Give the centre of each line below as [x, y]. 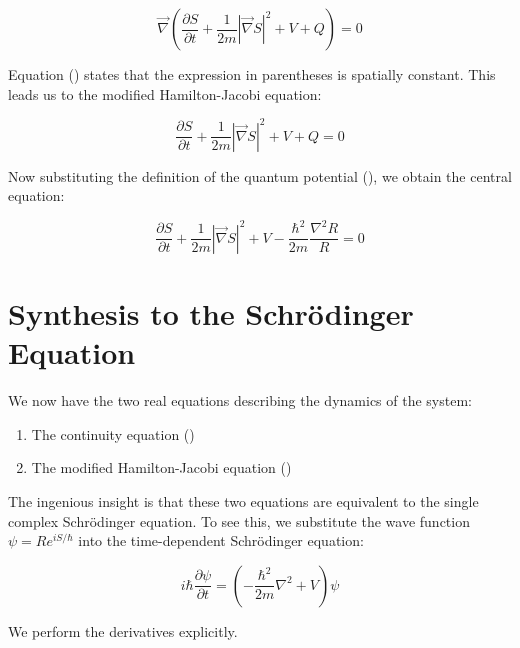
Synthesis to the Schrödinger [211, 313]
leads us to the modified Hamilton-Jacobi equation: [165, 93]
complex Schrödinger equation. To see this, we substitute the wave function [239, 520]
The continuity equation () [113, 433]
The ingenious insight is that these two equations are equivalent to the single [243, 500]
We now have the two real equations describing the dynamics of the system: [240, 400]
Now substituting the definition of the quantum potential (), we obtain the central [260, 175]
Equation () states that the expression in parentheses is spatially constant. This [252, 74]
